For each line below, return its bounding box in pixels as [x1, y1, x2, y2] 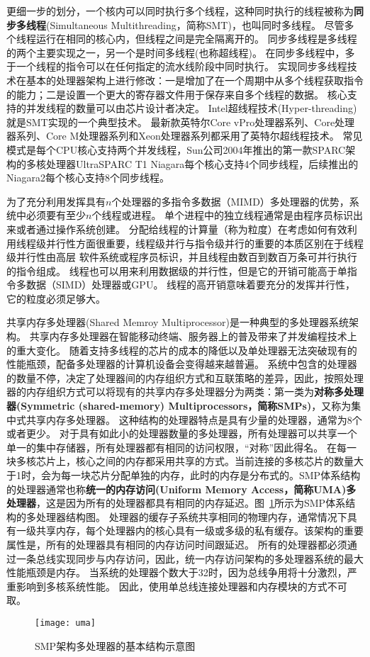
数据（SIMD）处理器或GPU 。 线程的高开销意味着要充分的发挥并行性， [26, 277, 356, 292]
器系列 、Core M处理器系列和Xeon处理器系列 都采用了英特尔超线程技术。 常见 [6, 128, 363, 143]
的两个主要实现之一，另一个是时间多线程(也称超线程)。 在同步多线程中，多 [6, 45, 355, 60]
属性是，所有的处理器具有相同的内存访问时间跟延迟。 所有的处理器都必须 [6, 537, 347, 551]
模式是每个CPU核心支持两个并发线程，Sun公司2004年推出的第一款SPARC [6, 142, 346, 157]
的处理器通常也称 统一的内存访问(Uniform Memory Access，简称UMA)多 [6, 481, 357, 496]
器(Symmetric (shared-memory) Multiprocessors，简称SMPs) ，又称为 [6, 398, 352, 413]
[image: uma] [35, 617, 96, 628]
